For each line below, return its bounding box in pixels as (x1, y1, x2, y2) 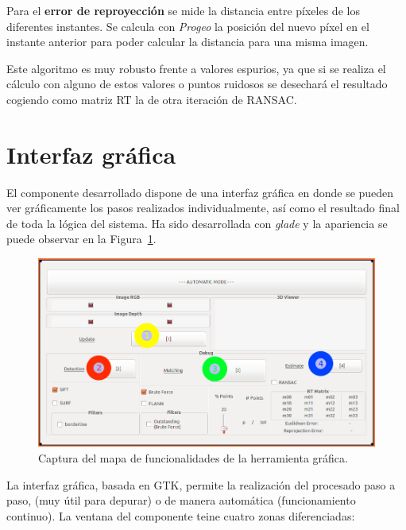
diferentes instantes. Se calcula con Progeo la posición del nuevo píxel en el (6, 17, 369, 34)
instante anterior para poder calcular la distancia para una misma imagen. (6, 33, 369, 50)
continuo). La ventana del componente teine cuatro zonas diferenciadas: (6, 507, 355, 524)
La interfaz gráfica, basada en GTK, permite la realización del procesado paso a (6, 476, 396, 493)
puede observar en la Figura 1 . (6, 230, 157, 247)
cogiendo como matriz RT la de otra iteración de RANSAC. (6, 91, 297, 107)
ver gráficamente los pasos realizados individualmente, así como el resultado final (6, 199, 400, 216)
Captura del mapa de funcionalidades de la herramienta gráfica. (38, 449, 348, 466)
